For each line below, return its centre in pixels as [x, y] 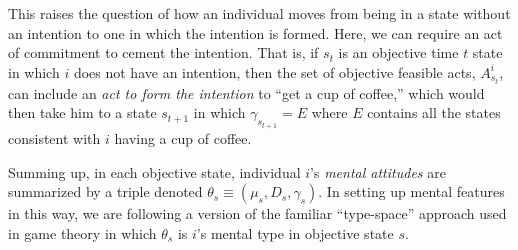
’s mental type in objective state [295, 232]
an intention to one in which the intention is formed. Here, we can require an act [255, 32]
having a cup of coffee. [183, 137]
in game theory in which [82, 232]
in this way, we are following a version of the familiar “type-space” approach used [257, 213]
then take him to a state [82, 112]
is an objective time [398, 52]
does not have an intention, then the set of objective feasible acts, [274, 71]
